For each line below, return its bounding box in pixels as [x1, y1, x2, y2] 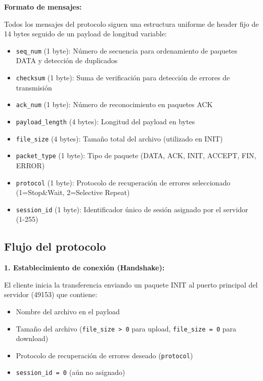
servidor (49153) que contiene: [4, 289, 98, 300]
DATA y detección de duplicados [16, 55, 118, 66]
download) [16, 333, 49, 344]
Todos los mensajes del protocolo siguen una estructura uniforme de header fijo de [4, 18, 259, 29]
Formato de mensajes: [4, 2, 82, 12]
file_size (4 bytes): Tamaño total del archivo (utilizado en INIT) [16, 133, 223, 144]
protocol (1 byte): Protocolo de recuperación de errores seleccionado [16, 177, 231, 187]
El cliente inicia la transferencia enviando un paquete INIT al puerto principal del [4, 279, 258, 290]
